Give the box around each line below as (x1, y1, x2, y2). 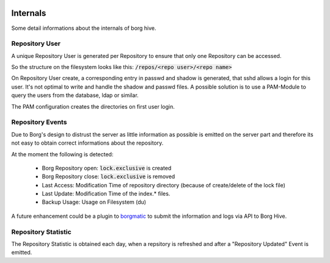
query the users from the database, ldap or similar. (11, 92, 139, 99)
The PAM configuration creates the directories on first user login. (11, 103, 175, 110)
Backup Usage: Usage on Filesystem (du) (42, 198, 147, 206)
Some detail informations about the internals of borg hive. (11, 24, 156, 32)
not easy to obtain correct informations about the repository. (11, 139, 164, 146)
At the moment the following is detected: (11, 150, 114, 158)
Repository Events (11, 118, 67, 126)
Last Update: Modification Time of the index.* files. (42, 190, 170, 198)
